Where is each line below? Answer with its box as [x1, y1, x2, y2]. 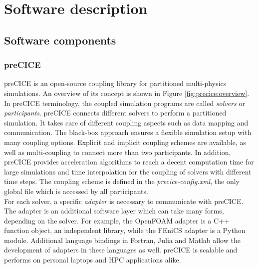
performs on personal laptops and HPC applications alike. [4, 254, 181, 265]
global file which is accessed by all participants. [4, 185, 148, 196]
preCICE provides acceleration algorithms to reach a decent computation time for [4, 156, 254, 167]
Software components [4, 32, 116, 47]
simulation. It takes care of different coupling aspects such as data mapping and [4, 117, 249, 127]
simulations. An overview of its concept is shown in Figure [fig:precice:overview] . [4, 87, 250, 98]
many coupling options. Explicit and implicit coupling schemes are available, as [4, 136, 247, 147]
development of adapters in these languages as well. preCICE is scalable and [4, 244, 238, 255]
